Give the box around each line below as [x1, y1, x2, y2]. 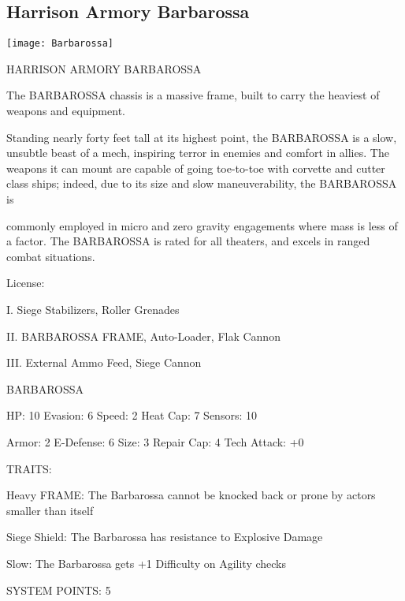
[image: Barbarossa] [6, 38, 114, 50]
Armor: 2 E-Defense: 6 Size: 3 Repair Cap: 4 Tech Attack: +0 [6, 433, 304, 450]
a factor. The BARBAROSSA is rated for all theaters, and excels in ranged [6, 233, 370, 249]
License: [6, 274, 45, 291]
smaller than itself [6, 502, 94, 518]
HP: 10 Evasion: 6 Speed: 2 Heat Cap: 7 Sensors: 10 [6, 407, 257, 424]
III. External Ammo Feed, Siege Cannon [6, 354, 202, 371]
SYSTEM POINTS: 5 [6, 581, 111, 598]
